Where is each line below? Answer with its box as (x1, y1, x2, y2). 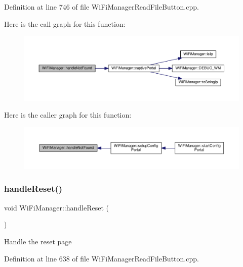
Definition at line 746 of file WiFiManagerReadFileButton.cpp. (4, 2, 199, 12)
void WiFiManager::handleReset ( (4, 202, 109, 212)
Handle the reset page (4, 236, 72, 246)
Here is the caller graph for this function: (4, 110, 132, 120)
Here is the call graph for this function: (4, 18, 126, 29)
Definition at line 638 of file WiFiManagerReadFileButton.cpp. (4, 253, 199, 263)
